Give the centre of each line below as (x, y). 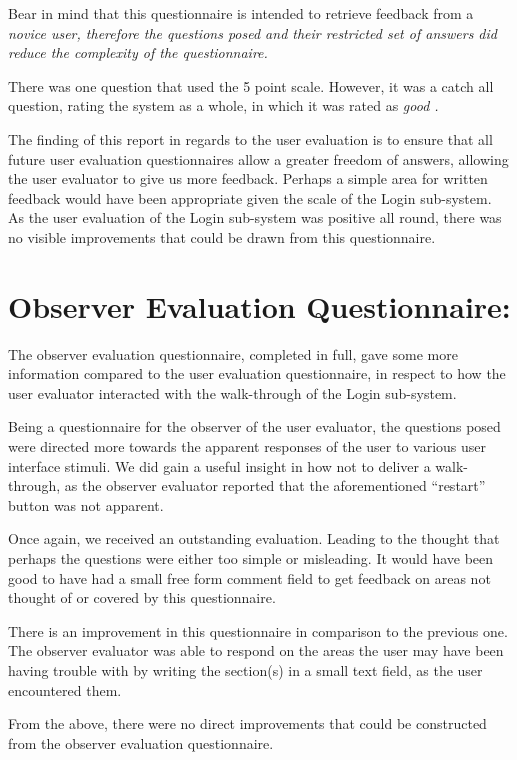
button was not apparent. (86, 504)
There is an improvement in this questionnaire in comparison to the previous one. (258, 630)
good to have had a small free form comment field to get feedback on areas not (249, 577)
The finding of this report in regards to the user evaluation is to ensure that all (250, 138)
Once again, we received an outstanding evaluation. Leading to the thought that (254, 538)
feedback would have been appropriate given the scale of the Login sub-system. (250, 197)
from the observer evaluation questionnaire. (141, 742)
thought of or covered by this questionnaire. (142, 597)
